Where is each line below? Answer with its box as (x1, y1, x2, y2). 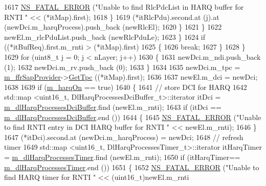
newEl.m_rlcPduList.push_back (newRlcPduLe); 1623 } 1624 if (4, 31, 206, 42)
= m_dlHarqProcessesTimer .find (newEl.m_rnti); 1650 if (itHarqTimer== (4, 151, 240, 162)
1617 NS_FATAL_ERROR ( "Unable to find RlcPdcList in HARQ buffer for (4, 2, 244, 12)
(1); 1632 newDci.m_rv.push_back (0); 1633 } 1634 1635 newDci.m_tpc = (4, 61, 240, 72)
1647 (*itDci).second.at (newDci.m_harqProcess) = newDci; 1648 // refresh (4, 131, 243, 142)
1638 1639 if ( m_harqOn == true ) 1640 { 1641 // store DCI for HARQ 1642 (4, 81, 247, 92)
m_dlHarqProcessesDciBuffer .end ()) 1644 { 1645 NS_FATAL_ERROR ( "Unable (4, 111, 261, 122)
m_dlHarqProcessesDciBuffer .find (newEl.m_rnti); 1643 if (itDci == (4, 101, 221, 112)
